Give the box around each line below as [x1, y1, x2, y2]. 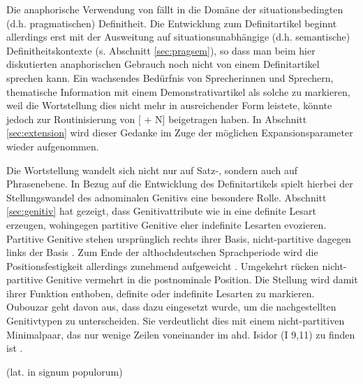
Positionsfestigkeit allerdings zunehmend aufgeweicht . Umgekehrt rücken [6, 258, 319, 273]
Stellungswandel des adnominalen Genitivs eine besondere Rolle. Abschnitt [6, 190, 327, 204]
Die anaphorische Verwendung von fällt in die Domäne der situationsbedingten [6, 2, 343, 16]
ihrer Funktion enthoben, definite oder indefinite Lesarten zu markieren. [6, 285, 315, 300]
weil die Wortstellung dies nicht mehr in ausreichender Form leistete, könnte [6, 98, 332, 113]
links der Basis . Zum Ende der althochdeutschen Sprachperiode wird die [6, 245, 318, 259]
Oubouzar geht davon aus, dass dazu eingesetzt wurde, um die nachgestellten [6, 299, 336, 314]
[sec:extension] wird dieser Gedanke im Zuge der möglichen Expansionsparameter [6, 125, 353, 140]
